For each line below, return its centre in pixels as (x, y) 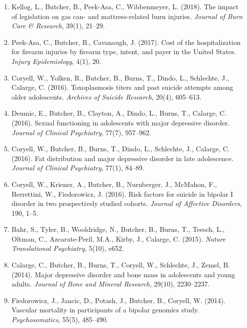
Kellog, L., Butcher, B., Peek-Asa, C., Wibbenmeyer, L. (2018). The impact (125, 6)
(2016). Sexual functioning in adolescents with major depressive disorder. (121, 122)
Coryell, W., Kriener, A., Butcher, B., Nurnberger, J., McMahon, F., (114, 184)
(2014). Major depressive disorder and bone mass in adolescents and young (123, 274)
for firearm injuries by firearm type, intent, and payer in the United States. (124, 51)
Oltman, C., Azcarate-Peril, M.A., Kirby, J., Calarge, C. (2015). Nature (118, 238)
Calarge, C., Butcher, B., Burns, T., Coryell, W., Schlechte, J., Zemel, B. (121, 265)
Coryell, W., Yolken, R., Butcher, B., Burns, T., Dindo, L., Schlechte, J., (120, 77)
